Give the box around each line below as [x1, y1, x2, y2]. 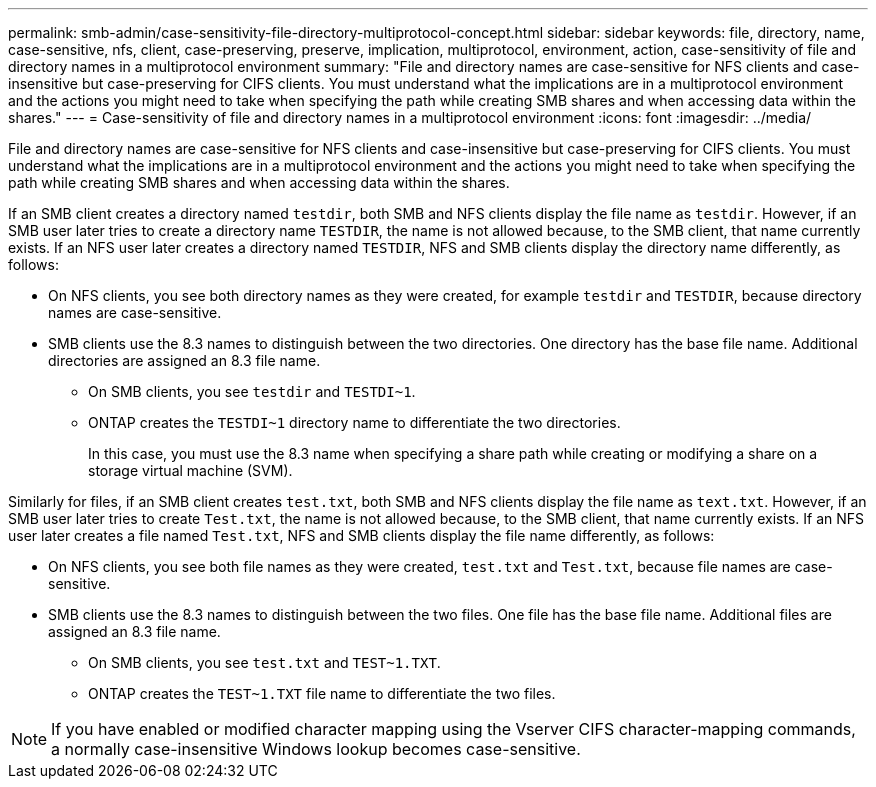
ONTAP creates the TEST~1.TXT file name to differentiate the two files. [88, 685, 556, 702]
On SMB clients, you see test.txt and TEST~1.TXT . [88, 654, 441, 671]
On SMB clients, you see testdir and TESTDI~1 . [88, 383, 416, 400]
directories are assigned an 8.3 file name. [48, 352, 321, 369]
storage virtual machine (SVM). [88, 462, 293, 479]
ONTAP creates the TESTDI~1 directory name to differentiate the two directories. [88, 414, 621, 431]
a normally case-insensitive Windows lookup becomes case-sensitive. [51, 739, 581, 759]
